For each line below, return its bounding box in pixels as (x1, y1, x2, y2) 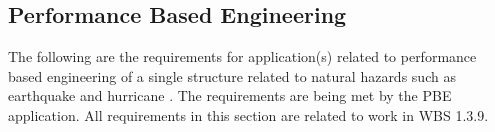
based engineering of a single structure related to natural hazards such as (8, 65, 456, 86)
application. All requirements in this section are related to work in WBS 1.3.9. (8, 104, 489, 125)
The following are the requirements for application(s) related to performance (8, 46, 477, 67)
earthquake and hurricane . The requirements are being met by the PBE (8, 85, 452, 106)
